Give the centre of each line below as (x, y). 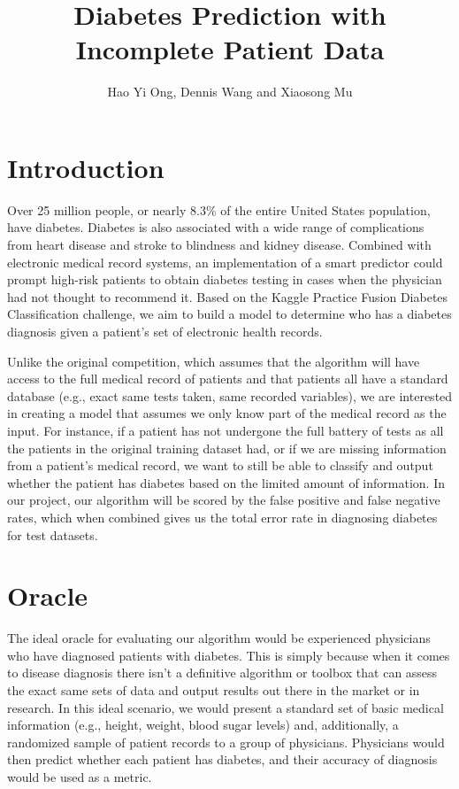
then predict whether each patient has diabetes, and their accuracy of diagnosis (222, 759)
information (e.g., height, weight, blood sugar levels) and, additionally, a (203, 725)
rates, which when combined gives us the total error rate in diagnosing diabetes (222, 517)
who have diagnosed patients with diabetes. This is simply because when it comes (229, 655)
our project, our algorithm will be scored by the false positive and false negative (224, 500)
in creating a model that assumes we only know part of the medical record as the (227, 413)
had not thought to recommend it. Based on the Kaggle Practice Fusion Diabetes (228, 296)
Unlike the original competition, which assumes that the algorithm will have (214, 361)
